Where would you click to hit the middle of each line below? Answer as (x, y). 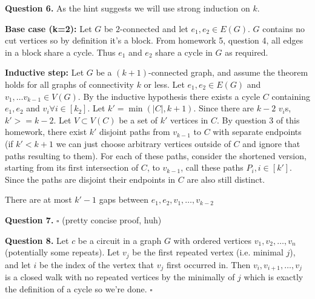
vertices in (189, 120)
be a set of (138, 120)
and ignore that (271, 143)
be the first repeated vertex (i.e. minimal (208, 252)
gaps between (124, 199)
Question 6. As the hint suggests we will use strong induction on (128, 8)
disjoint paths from (135, 132)
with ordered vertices (213, 240)
